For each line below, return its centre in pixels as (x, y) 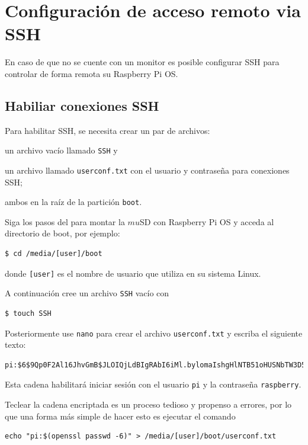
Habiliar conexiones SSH (82, 105)
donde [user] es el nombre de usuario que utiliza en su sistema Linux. (133, 273)
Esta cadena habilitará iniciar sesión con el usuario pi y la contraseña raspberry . (153, 384)
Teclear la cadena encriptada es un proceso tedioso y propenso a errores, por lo (148, 404)
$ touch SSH (28, 313)
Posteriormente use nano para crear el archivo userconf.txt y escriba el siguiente (154, 333)
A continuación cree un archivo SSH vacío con (87, 293)
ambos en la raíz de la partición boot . (73, 202)
